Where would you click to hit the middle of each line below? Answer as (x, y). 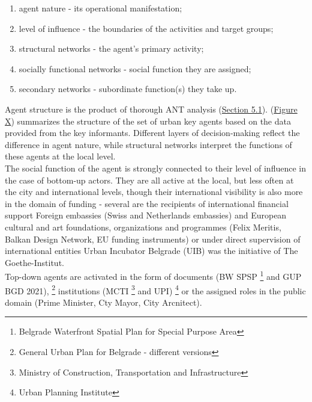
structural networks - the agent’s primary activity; (111, 48)
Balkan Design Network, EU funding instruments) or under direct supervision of (153, 239)
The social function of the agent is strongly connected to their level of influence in (155, 168)
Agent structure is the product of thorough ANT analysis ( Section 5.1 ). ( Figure (151, 109)
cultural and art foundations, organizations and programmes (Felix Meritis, (143, 227)
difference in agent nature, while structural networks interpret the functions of (148, 144)
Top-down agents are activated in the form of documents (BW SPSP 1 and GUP (153, 275)
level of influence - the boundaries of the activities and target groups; (146, 28)
